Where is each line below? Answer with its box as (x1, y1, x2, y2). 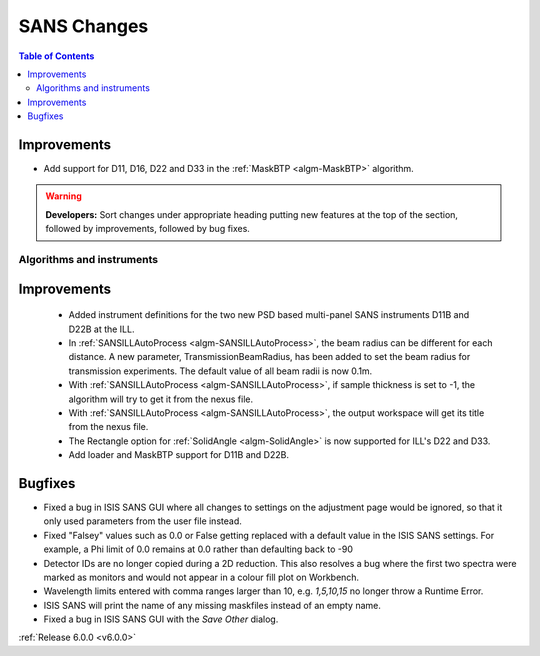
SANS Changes (18, 15, 149, 37)
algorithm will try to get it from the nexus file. (68, 393, 254, 405)
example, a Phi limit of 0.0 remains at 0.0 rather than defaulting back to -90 (43, 543, 354, 555)
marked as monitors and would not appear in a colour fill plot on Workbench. (43, 571, 360, 583)
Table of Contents (18, 50, 95, 62)
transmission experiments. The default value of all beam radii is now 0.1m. (68, 365, 373, 377)
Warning (45, 190, 82, 202)
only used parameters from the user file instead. (43, 515, 242, 527)
